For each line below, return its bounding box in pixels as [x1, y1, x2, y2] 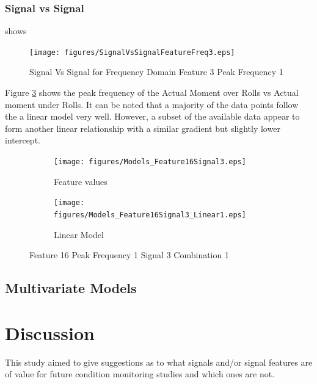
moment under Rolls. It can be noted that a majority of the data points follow [5, 98, 299, 110]
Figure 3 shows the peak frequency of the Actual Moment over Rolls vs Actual [5, 86, 299, 99]
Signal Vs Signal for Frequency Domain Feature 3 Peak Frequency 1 [29, 65, 283, 78]
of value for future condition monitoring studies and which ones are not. [5, 368, 275, 380]
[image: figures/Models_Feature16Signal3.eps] [54, 158, 246, 167]
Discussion [5, 320, 95, 345]
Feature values [54, 175, 107, 187]
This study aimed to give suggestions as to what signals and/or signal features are [5, 355, 313, 368]
